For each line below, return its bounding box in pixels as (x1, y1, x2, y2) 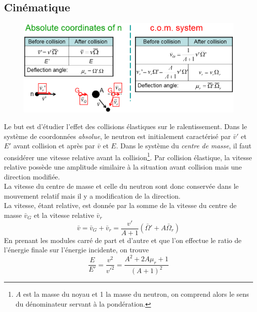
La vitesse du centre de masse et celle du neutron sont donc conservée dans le (4, 181, 239, 191)
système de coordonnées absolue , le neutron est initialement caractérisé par (4, 131, 231, 141)
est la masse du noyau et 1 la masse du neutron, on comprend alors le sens (23, 289, 249, 299)
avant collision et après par (13, 140, 95, 151)
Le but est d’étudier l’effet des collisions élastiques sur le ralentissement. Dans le (4, 121, 247, 131)
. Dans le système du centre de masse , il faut (116, 140, 252, 151)
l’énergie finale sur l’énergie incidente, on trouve (4, 244, 149, 255)
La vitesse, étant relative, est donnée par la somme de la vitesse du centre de (4, 200, 237, 210)
